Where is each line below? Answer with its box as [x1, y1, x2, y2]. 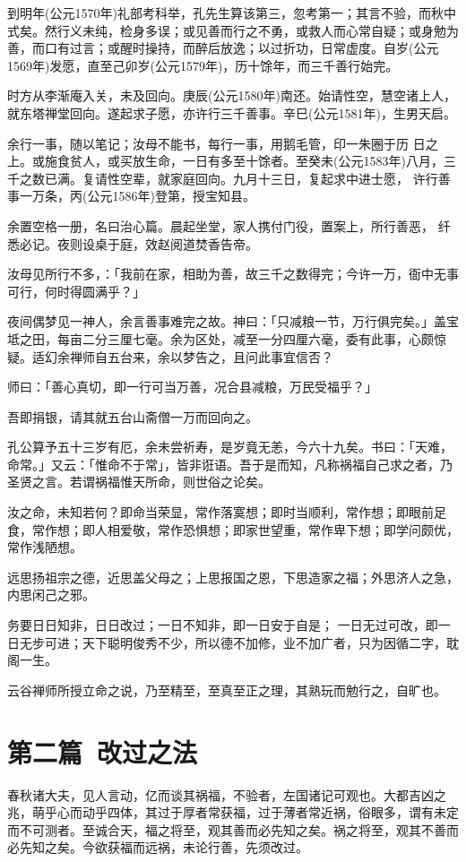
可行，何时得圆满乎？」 [7, 281, 145, 300]
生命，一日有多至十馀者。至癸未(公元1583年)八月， [144, 151, 444, 170]
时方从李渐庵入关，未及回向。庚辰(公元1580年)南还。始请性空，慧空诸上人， [7, 86, 456, 105]
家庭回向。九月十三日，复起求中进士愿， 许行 [169, 168, 438, 187]
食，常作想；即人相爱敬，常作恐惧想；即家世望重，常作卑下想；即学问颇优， [7, 520, 459, 539]
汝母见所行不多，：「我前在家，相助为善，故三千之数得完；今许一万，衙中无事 [7, 264, 459, 283]
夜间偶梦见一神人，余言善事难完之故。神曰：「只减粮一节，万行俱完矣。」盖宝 [7, 312, 459, 331]
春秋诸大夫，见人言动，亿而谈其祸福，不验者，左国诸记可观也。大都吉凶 [7, 785, 434, 804]
